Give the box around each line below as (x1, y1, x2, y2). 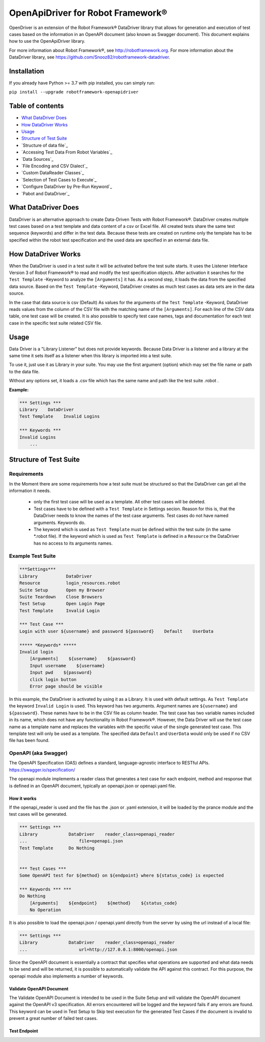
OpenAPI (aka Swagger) (9, 750, 68, 757)
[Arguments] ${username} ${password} (29, 656, 136, 662)
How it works (9, 795, 37, 801)
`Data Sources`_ (21, 156, 54, 162)
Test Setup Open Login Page (19, 601, 105, 607)
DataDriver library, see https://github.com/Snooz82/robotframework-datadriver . (9, 54, 170, 60)
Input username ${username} (29, 663, 105, 669)
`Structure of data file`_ (21, 142, 68, 148)
